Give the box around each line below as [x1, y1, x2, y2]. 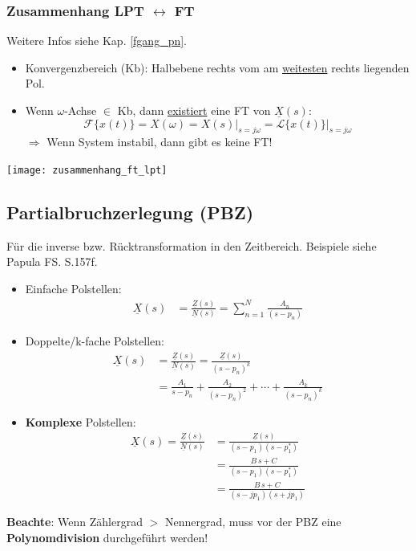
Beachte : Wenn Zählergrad [6, 513, 143, 530]
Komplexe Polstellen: [25, 413, 136, 430]
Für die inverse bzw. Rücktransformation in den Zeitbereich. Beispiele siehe [6, 237, 377, 254]
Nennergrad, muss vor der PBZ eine [164, 513, 341, 530]
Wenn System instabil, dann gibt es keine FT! [46, 133, 273, 150]
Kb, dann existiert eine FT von [117, 102, 271, 118]
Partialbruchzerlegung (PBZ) [6, 200, 254, 225]
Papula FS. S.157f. [6, 253, 98, 270]
